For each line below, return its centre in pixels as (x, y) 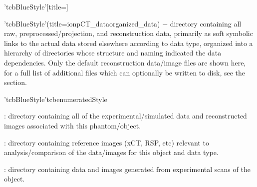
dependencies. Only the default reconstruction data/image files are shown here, (125, 62)
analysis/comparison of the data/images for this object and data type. (111, 152)
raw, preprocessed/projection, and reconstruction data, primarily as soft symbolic (128, 33)
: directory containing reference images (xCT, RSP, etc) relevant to (107, 142)
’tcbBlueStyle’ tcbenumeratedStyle (56, 99)
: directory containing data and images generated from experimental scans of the (127, 169)
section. (15, 82)
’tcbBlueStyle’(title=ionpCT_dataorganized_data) (82, 23)
